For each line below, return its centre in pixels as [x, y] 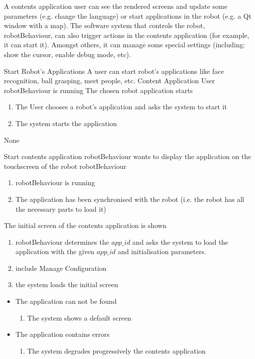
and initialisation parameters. [162, 251]
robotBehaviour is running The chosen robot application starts [99, 90]
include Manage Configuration [61, 268]
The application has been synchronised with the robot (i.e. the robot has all [130, 199]
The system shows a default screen [79, 317]
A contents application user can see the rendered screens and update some [116, 6]
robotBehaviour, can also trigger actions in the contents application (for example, [127, 35]
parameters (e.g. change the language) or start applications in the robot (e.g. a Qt [128, 16]
